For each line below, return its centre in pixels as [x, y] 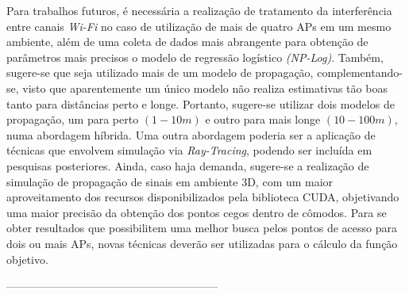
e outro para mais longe [263, 119]
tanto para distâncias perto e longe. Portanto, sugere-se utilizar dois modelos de [201, 103]
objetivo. [27, 259]
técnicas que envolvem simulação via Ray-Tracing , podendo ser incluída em [189, 150]
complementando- [360, 73]
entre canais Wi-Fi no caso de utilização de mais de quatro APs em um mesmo [199, 26]
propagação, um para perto [73, 119]
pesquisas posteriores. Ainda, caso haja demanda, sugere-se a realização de [188, 165]
